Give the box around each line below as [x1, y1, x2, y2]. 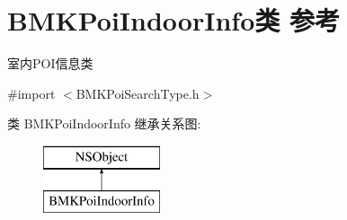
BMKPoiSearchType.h [76, 84, 200, 102]
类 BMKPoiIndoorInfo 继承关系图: [7, 114, 201, 133]
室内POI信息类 [7, 54, 93, 73]
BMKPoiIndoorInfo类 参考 [7, 2, 340, 39]
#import [7, 84, 56, 102]
